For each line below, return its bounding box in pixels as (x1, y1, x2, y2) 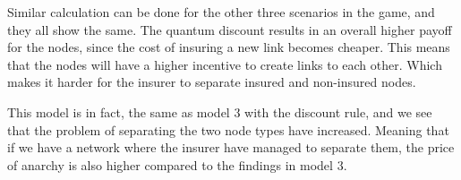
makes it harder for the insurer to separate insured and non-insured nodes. (7, 73, 416, 91)
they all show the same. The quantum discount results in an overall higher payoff (7, 20, 452, 39)
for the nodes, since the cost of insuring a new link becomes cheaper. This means (7, 38, 450, 56)
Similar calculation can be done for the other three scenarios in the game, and (7, 3, 435, 21)
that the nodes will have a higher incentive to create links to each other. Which (7, 55, 442, 73)
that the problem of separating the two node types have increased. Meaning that (7, 120, 449, 139)
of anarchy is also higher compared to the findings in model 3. (7, 155, 347, 174)
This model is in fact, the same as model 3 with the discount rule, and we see (7, 102, 432, 121)
